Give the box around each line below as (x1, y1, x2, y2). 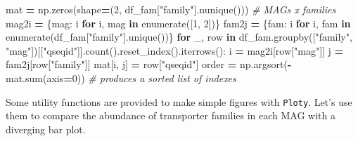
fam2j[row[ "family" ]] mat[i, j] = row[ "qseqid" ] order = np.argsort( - (6, 57, 292, 72)
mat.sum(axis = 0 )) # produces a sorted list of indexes (6, 70, 236, 85)
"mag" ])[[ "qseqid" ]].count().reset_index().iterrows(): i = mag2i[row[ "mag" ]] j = (6, 43, 344, 58)
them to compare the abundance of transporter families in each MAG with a (6, 108, 336, 123)
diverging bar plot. (6, 121, 86, 136)
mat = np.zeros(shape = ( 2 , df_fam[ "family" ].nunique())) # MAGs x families (6, 2, 336, 16)
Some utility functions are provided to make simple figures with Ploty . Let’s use (6, 94, 352, 109)
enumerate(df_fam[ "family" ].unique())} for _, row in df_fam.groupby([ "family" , (6, 29, 352, 44)
